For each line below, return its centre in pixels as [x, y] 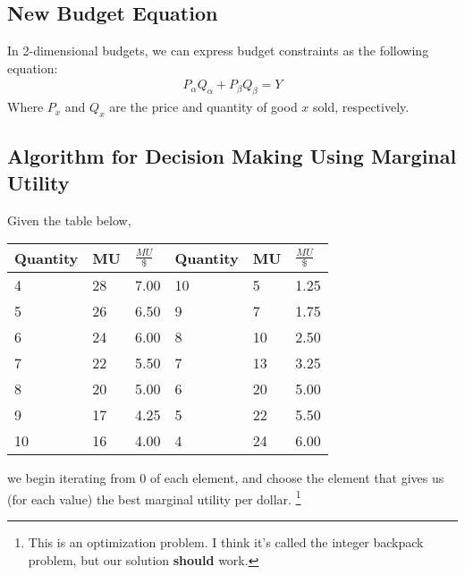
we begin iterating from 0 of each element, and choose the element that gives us [226, 478]
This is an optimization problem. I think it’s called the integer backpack [226, 542]
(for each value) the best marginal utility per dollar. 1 [154, 497]
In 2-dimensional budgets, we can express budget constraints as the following [218, 51]
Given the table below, [69, 220]
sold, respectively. [361, 107]
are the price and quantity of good [203, 107]
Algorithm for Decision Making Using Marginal [232, 156]
